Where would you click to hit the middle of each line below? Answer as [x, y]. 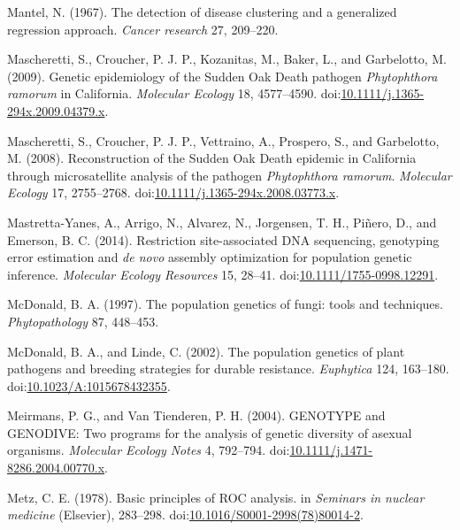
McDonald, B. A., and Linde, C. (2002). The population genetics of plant [206, 351]
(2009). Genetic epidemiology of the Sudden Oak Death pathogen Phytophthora [222, 76]
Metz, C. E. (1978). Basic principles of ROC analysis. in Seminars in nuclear [216, 497]
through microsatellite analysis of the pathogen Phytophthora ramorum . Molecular [230, 175]
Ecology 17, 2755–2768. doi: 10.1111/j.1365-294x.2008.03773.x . [173, 192]
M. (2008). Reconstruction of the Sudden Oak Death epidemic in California [212, 158]
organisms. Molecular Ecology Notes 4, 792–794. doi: [149, 450]
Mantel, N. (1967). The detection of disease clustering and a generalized [202, 12]
